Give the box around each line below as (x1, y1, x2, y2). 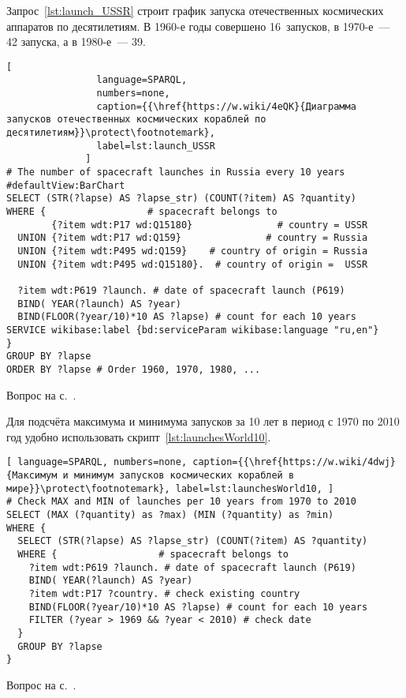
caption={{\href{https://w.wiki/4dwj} (192, 456, 396, 468)
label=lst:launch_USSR (96, 140, 215, 152)
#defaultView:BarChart (6, 179, 125, 191)
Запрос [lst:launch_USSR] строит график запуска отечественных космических (6, 2, 384, 18)
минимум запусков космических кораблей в (73, 469, 295, 481)
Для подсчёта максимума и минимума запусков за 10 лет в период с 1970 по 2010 (6, 413, 400, 430)
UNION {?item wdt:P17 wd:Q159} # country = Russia (17, 232, 368, 244)
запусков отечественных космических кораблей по (6, 114, 266, 126)
